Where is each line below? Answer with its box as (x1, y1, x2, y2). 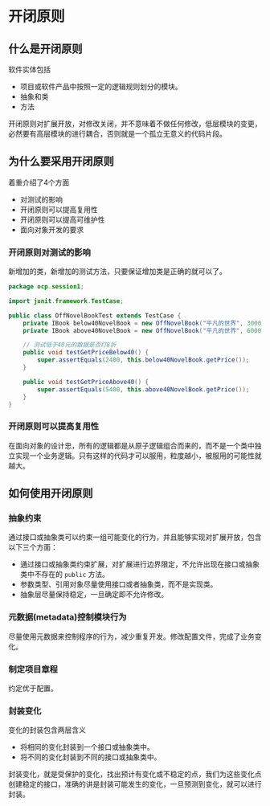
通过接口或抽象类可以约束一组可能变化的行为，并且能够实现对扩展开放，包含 (8, 532, 262, 542)
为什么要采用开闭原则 (8, 154, 114, 169)
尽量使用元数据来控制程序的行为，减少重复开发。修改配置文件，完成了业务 (8, 632, 255, 641)
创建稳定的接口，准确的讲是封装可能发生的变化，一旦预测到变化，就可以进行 (8, 779, 262, 789)
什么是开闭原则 (8, 42, 83, 55)
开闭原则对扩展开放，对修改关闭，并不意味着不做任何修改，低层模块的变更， (8, 119, 262, 129)
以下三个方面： (8, 542, 58, 552)
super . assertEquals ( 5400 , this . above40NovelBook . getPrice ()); (37, 385, 250, 394)
